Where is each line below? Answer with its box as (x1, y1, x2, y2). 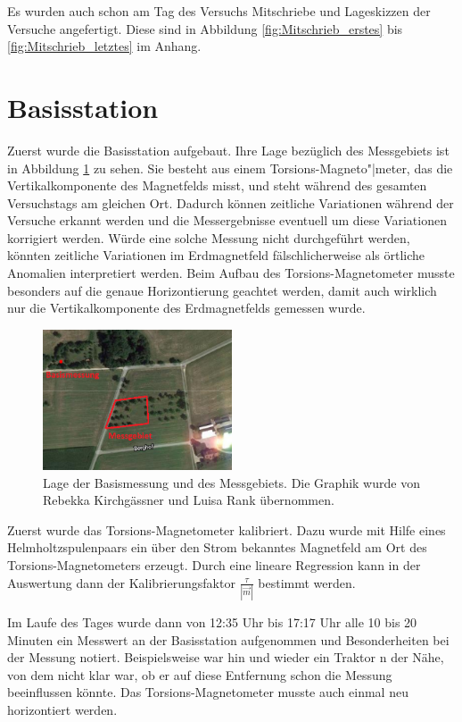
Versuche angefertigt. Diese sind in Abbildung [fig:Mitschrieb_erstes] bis (7, 19, 403, 38)
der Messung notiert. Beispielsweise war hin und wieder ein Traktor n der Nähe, (7, 648, 444, 667)
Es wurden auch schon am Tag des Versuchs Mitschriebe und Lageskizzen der (7, 2, 431, 20)
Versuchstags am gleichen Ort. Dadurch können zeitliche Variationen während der (7, 193, 454, 212)
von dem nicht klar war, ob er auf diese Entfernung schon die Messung (7, 665, 392, 684)
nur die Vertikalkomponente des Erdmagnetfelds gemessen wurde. (7, 298, 366, 317)
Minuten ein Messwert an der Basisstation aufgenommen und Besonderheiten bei (7, 630, 450, 649)
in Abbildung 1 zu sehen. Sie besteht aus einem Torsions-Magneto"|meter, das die (7, 158, 453, 177)
